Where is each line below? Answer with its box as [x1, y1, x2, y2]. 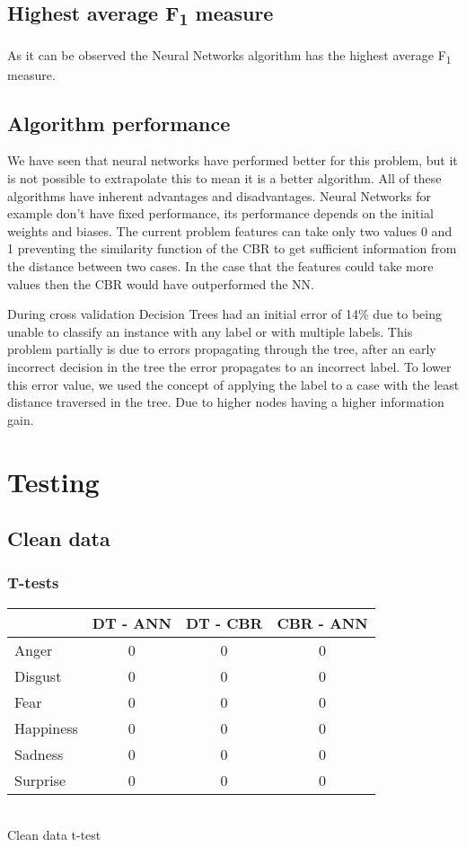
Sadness [14, 743, 64, 764]
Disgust [14, 665, 62, 686]
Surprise [14, 769, 66, 790]
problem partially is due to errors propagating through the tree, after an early [7, 340, 436, 358]
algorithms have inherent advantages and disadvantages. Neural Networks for [7, 186, 431, 205]
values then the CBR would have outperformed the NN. [7, 274, 314, 293]
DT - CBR [185, 612, 263, 633]
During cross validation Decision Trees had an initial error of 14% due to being [7, 304, 442, 323]
